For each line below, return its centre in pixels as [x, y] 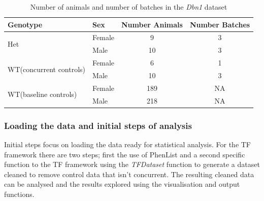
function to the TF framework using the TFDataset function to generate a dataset [132, 164]
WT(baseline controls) [42, 94]
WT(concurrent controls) [47, 69]
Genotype [25, 24]
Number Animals [152, 24]
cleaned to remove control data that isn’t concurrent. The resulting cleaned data [129, 174]
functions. [19, 194]
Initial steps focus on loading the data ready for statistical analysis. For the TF [128, 144]
